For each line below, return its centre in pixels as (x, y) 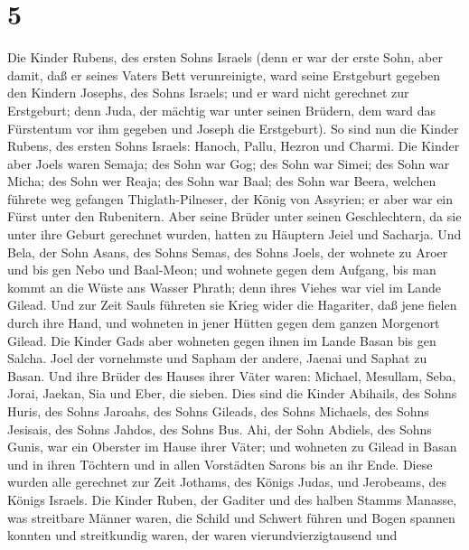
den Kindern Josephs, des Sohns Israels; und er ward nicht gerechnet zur (208, 93)
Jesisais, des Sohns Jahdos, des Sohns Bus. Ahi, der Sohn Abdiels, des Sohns (220, 429)
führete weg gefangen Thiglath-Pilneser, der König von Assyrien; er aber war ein (230, 198)
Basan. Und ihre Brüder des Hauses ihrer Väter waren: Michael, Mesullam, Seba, (232, 375)
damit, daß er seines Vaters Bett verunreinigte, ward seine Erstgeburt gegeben (224, 75)
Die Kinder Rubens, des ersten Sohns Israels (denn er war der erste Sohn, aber (225, 57)
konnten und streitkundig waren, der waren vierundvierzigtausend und (202, 535)
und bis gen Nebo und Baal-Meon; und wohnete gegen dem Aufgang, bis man (222, 270)
